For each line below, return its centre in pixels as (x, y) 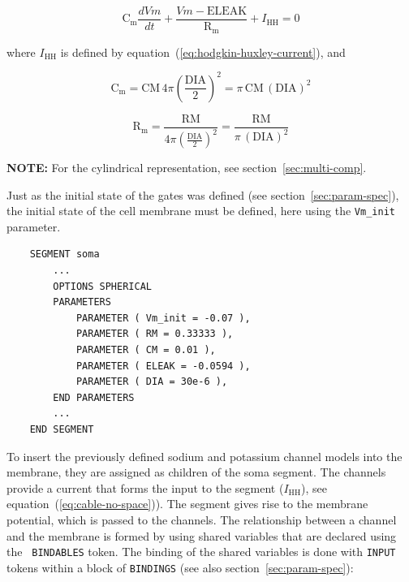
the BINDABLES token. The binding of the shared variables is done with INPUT (201, 552)
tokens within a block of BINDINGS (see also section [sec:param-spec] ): (180, 567)
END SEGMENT (62, 429)
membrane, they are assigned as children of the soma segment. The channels (196, 472)
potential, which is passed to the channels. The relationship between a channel (202, 519)
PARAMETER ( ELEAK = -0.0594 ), (163, 366)
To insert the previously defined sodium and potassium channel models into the (204, 456)
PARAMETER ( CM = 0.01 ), (146, 350)
